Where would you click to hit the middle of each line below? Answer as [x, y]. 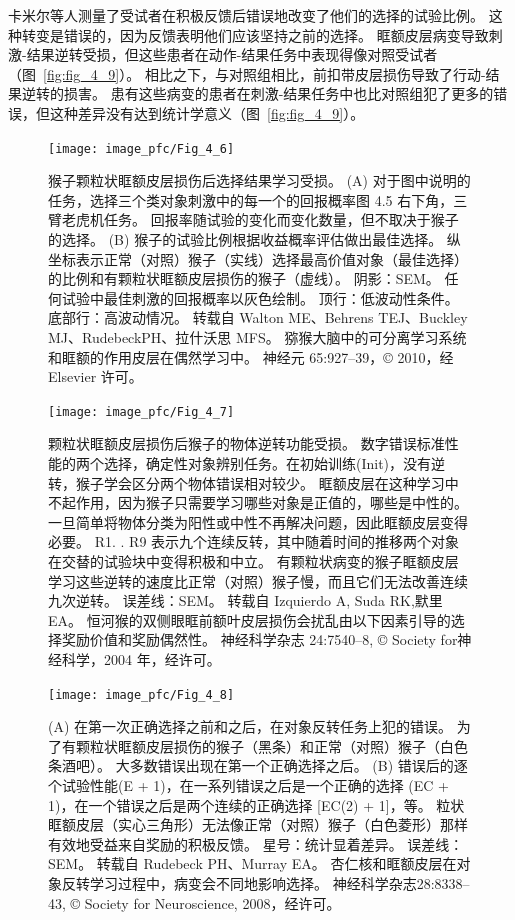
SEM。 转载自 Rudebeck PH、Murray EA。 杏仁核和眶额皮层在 [252, 863]
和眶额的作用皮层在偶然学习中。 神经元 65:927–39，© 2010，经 [251, 356]
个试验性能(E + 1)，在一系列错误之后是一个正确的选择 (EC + [248, 784]
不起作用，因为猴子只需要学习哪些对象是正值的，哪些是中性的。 [258, 502]
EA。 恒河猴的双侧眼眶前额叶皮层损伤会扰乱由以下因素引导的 [249, 619]
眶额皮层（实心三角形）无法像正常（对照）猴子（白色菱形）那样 [258, 824]
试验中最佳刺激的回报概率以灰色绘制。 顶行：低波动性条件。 [260, 297]
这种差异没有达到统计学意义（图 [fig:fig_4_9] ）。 [207, 112]
